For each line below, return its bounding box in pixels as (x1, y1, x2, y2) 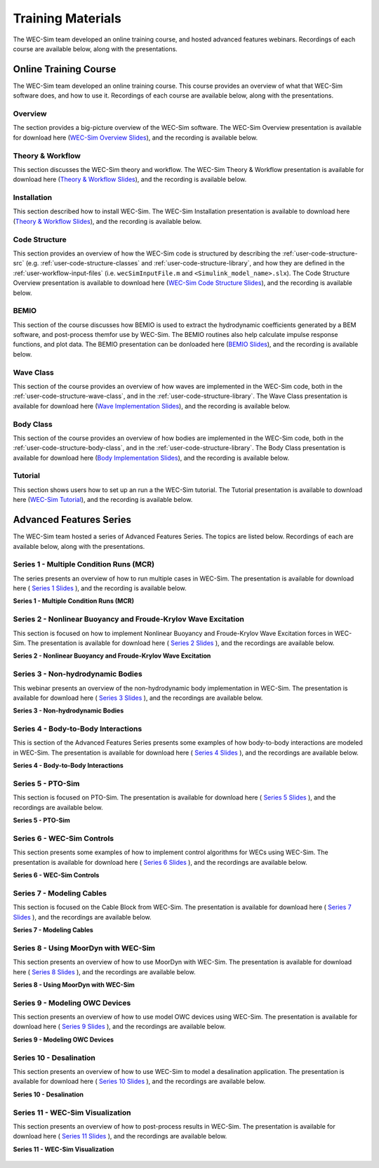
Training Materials (13, 11, 122, 26)
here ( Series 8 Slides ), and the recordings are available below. (13, 967, 196, 976)
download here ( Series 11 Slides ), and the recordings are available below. (13, 1132, 227, 1141)
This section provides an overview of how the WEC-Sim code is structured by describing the (13, 249, 281, 258)
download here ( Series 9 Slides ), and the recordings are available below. (13, 1022, 226, 1031)
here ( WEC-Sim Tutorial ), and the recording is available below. (13, 496, 193, 504)
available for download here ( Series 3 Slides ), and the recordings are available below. (13, 693, 263, 702)
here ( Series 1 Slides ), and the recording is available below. (13, 584, 187, 592)
